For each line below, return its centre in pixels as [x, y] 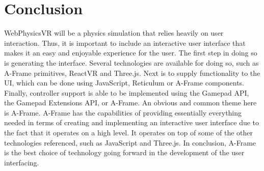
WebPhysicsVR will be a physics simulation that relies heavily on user [114, 33]
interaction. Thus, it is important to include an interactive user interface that [125, 42]
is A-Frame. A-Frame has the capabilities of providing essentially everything [123, 112]
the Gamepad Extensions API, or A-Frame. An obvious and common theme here [130, 103]
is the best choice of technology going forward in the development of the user [124, 152]
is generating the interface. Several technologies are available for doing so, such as [131, 62]
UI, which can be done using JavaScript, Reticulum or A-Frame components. [124, 83]
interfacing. [22, 162]
